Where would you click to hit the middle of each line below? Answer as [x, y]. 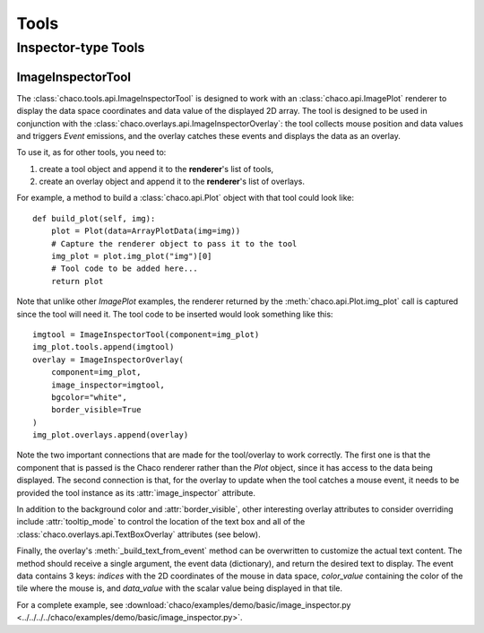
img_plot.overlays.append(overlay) [111, 435]
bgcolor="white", [89, 397]
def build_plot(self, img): [94, 218]
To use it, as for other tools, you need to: [91, 152]
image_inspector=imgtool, [108, 385]
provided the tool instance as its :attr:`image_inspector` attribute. [136, 492]
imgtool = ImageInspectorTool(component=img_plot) [146, 334]
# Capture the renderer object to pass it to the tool [174, 243]
